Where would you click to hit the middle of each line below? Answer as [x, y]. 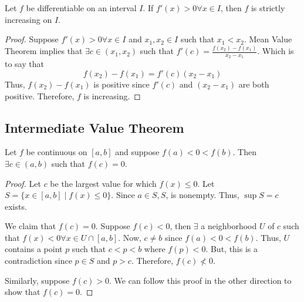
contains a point [34, 249]
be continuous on [57, 152]
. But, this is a [232, 249]
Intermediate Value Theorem [94, 127]
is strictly [268, 8]
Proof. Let [23, 183]
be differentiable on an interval [81, 8]
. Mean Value [268, 39]
